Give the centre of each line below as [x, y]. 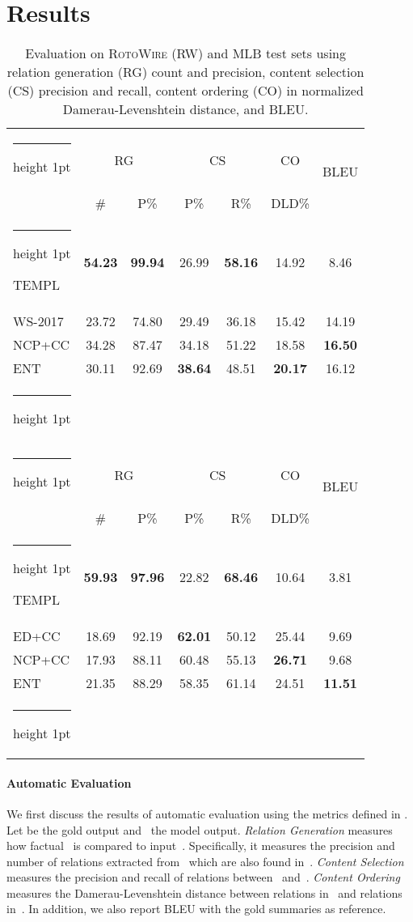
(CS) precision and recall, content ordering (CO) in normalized [185, 91]
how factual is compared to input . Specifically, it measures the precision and [201, 846]
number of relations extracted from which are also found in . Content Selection [205, 861]
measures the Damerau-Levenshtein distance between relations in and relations [204, 892]
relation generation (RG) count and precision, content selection [185, 72]
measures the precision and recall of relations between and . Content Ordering [203, 877]
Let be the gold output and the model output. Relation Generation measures [200, 829]
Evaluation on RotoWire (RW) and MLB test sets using [185, 53]
